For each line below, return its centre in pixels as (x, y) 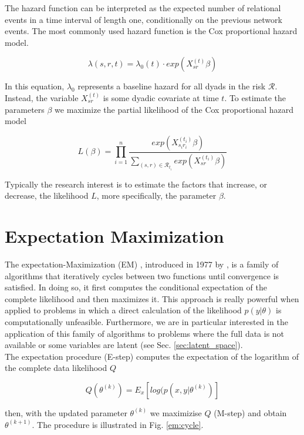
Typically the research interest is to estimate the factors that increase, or (136, 184)
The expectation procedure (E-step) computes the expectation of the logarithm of (152, 356)
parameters (25, 109)
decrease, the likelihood (47, 195)
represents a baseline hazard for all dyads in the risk (172, 86)
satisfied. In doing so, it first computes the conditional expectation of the (136, 287)
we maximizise (176, 412)
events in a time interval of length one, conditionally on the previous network (143, 19)
